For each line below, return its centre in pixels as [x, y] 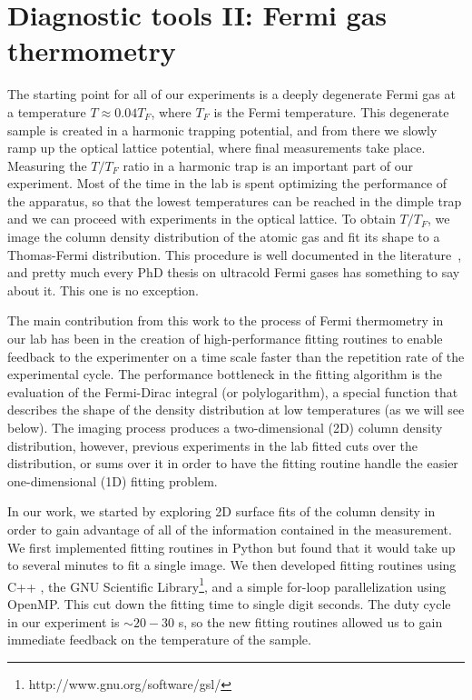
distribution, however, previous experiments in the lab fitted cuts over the [213, 445]
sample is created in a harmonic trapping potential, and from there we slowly [222, 130]
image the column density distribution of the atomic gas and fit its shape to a [224, 237]
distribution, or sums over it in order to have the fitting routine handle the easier [233, 463]
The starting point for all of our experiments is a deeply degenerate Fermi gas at [231, 94]
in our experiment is [64, 621]
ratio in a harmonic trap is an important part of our [268, 165]
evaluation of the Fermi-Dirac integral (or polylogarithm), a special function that [233, 391]
